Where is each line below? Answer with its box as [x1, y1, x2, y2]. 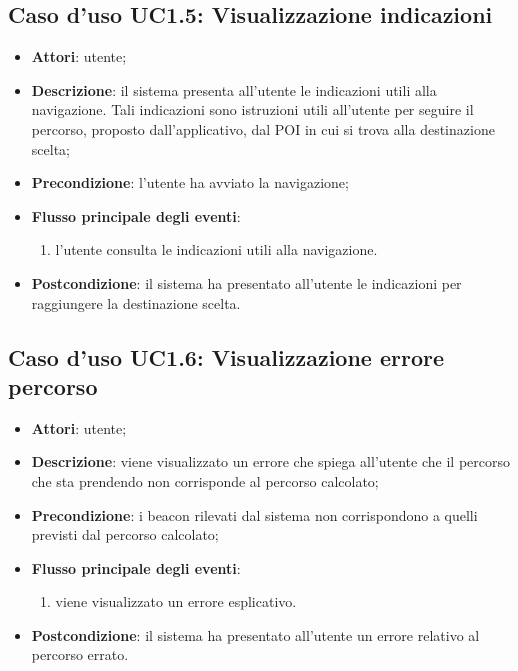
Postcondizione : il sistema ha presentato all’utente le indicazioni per [31, 272, 462, 293]
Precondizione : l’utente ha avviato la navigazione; [31, 172, 349, 193]
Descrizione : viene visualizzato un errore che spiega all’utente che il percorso [31, 451, 510, 472]
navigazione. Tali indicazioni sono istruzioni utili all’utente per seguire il [31, 99, 474, 120]
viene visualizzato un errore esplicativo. [55, 591, 297, 612]
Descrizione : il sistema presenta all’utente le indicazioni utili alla [31, 79, 437, 100]
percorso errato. [31, 644, 129, 665]
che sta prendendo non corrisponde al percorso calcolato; [31, 470, 379, 491]
